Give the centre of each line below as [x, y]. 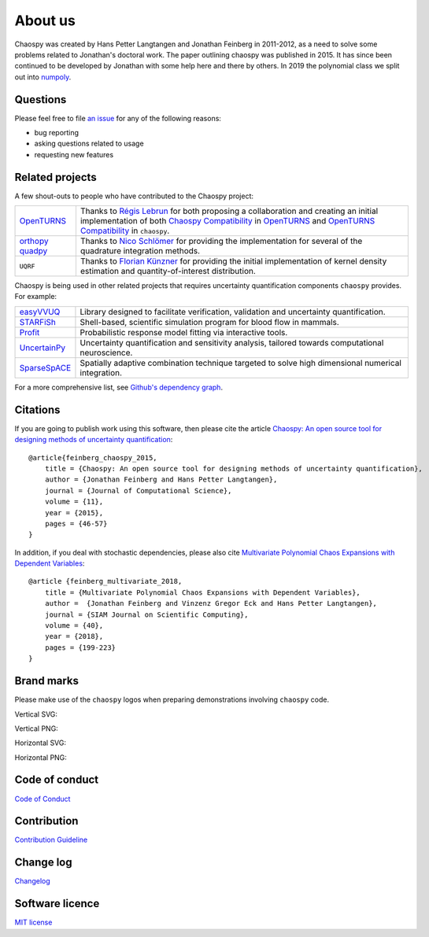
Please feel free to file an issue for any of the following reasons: [118, 118]
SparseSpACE [45, 367]
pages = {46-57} [76, 524]
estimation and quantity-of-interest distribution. [168, 271]
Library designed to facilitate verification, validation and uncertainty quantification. [233, 312]
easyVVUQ [40, 312]
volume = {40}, [74, 626]
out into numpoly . [43, 77]
